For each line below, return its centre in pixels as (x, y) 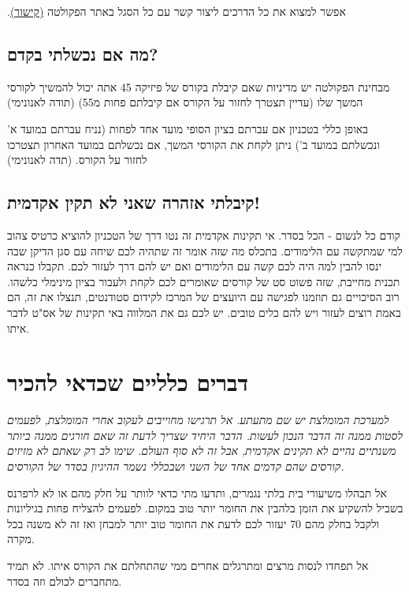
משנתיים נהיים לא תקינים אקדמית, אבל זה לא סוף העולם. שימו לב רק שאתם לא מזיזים (202, 451)
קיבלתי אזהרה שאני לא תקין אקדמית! (134, 202)
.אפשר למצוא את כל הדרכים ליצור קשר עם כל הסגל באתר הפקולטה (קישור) (177, 11)
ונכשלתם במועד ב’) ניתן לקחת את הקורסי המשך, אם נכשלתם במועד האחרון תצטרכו (193, 144)
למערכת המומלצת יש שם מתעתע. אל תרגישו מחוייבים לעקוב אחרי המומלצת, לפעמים (198, 420)
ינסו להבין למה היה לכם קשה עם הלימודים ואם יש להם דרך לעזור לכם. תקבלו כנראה (195, 266)
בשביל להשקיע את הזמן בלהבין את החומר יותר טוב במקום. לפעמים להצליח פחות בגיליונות (205, 508)
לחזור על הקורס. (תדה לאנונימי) (77, 160)
